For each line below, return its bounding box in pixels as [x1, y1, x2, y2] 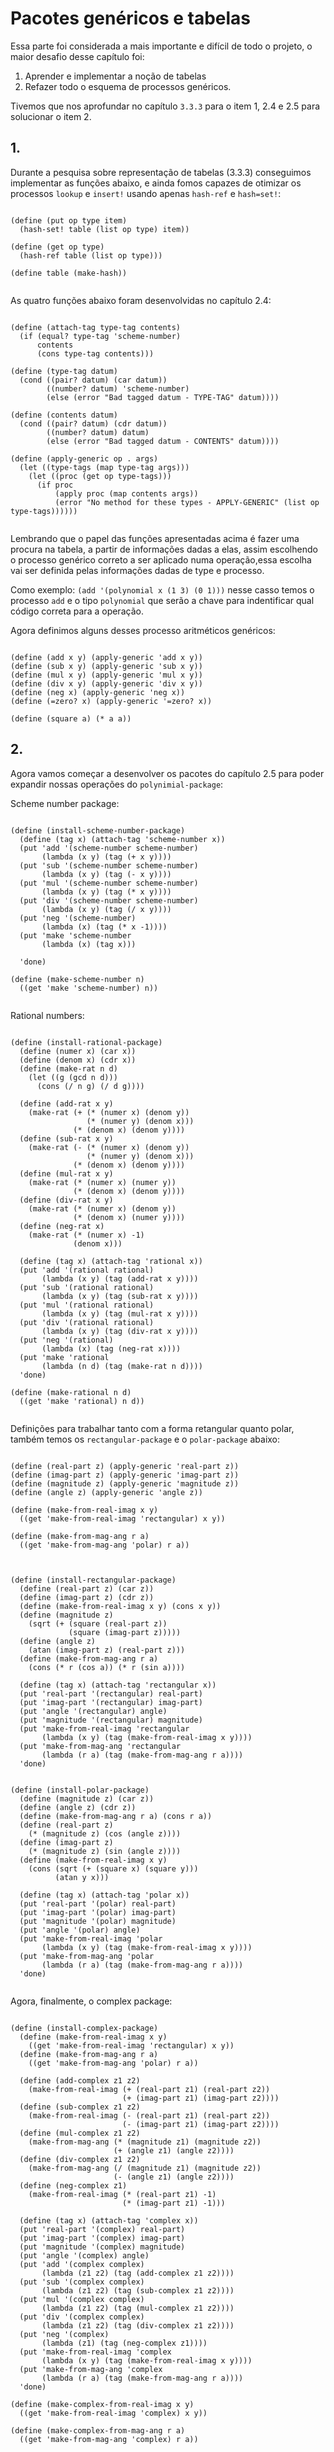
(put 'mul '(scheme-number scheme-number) [19, 878, 199, 888]
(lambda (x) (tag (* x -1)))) [41, 922, 168, 932]
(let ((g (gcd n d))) [28, 1072, 118, 1082]
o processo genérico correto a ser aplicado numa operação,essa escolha [10, 553, 312, 566]
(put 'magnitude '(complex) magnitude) [19, 2242, 186, 2252]
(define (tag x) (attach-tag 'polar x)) [19, 1890, 190, 1900]
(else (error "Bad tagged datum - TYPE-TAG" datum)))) [46, 392, 280, 402]
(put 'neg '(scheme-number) [19, 913, 137, 923]
